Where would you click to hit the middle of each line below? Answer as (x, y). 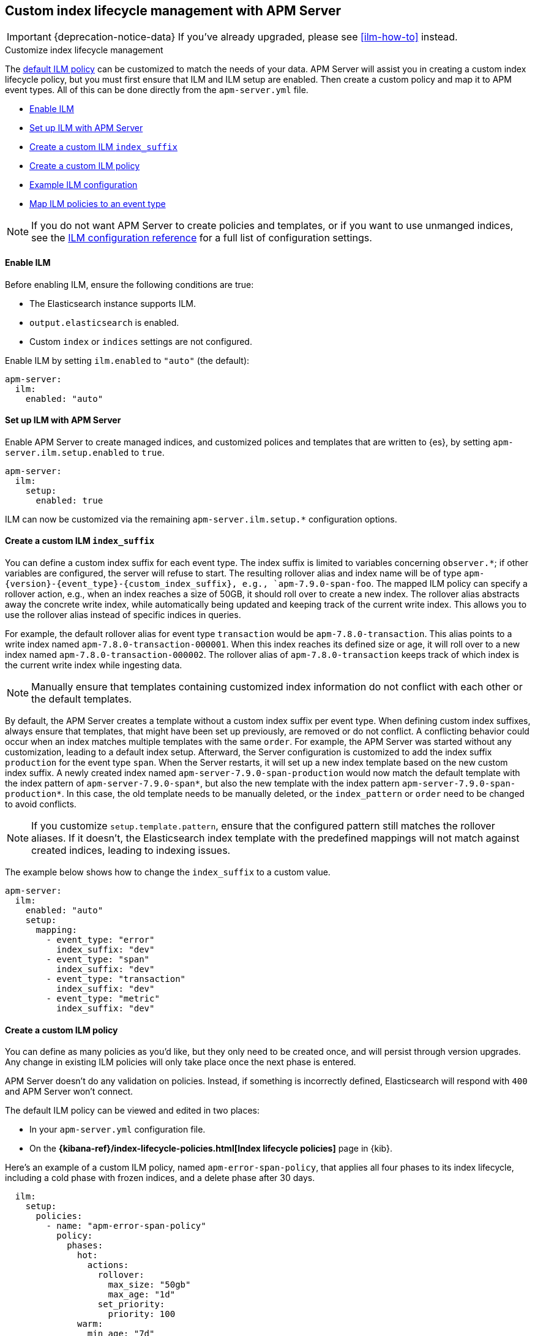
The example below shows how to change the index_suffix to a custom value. (168, 872)
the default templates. (82, 699)
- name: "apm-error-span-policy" (126, 1226)
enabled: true (69, 500)
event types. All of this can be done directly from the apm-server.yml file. (157, 90)
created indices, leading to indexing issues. (131, 851)
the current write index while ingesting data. (94, 665)
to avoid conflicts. (41, 804)
